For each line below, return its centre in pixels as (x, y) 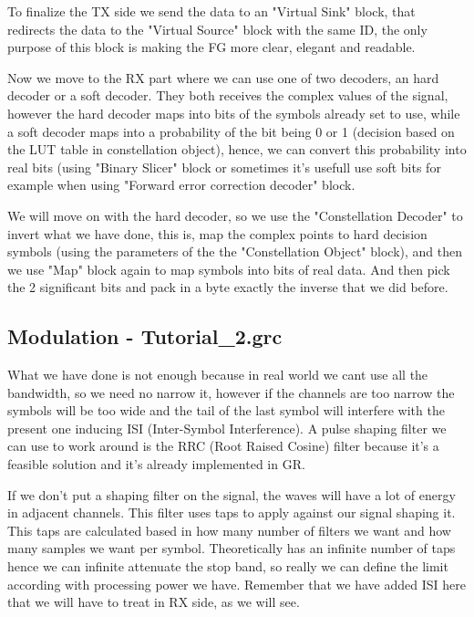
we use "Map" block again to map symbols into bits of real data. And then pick (229, 269)
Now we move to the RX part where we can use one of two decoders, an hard (223, 77)
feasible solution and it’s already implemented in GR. (156, 464)
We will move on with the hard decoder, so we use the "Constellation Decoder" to (235, 215)
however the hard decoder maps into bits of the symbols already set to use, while (234, 113)
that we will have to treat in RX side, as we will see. (154, 602)
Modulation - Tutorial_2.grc (145, 336)
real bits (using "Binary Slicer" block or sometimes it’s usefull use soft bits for (224, 167)
